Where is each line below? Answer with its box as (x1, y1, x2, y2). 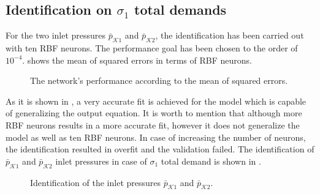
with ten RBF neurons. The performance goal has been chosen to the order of (6, 42, 298, 54)
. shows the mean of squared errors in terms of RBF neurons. (22, 53, 252, 66)
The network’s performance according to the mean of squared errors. (30, 74, 288, 87)
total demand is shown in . (161, 154, 261, 167)
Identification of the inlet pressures (30, 176, 161, 188)
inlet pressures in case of (55, 154, 147, 167)
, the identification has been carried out (155, 29, 304, 42)
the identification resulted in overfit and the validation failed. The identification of (6, 143, 314, 155)
